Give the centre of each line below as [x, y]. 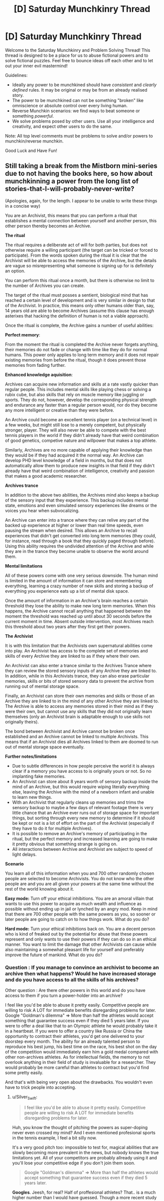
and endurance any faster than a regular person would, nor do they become [81, 405]
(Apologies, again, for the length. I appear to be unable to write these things [81, 201]
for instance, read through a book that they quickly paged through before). [80, 541]
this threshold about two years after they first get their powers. [68, 626]
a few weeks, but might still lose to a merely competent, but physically [76, 425]
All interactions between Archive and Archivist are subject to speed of [82, 849]
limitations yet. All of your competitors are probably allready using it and [84, 1157]
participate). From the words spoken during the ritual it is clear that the [76, 255]
